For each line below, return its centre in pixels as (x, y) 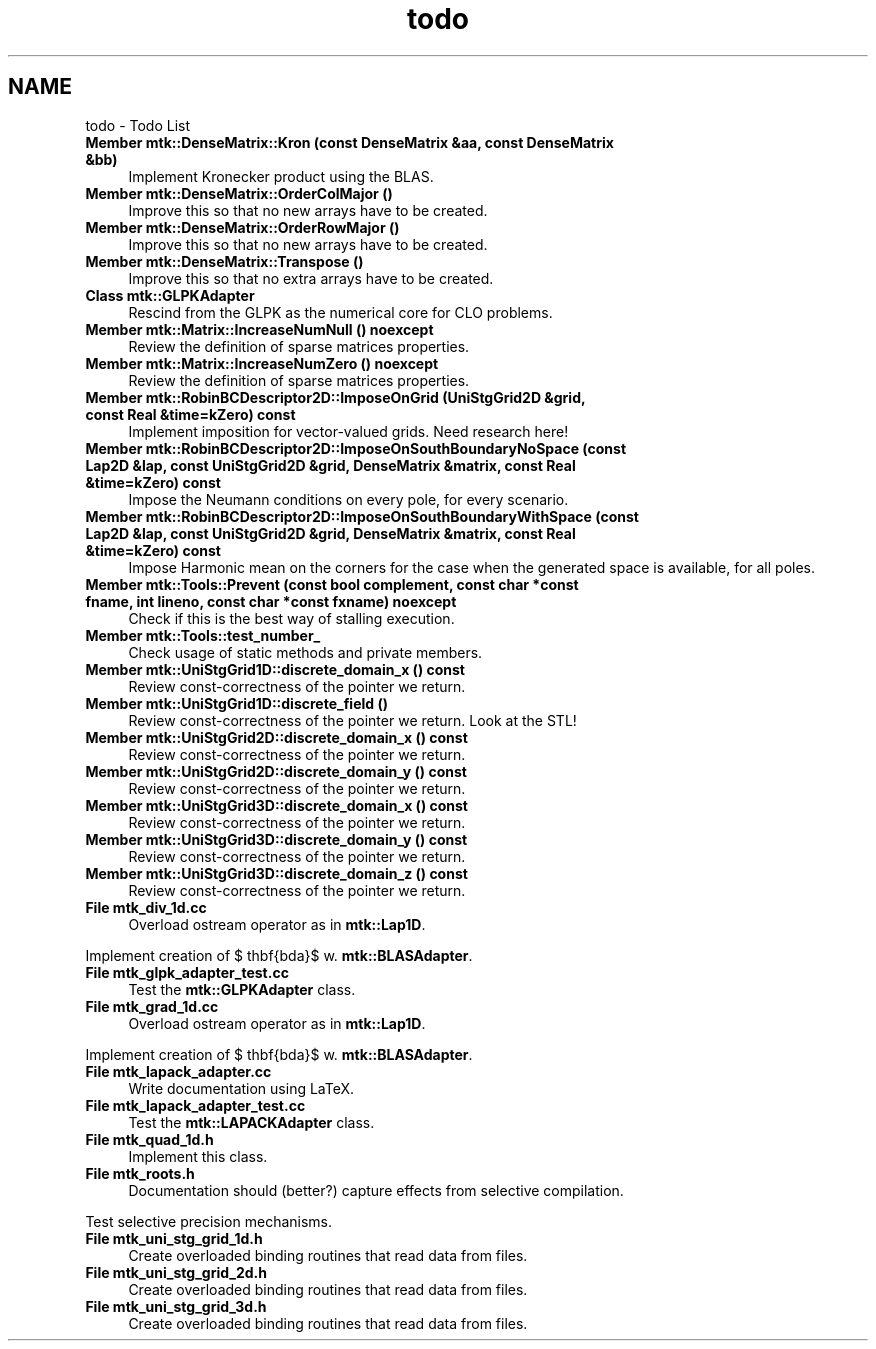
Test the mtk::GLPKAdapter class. (242, 989)
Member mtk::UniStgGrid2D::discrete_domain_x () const (276, 737)
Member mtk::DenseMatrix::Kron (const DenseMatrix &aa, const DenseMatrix (349, 142)
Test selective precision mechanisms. (209, 1221)
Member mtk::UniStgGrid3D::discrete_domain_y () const (276, 839)
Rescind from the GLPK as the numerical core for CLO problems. (340, 312)
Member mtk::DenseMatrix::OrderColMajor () (239, 193)
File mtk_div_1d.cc (146, 907)
